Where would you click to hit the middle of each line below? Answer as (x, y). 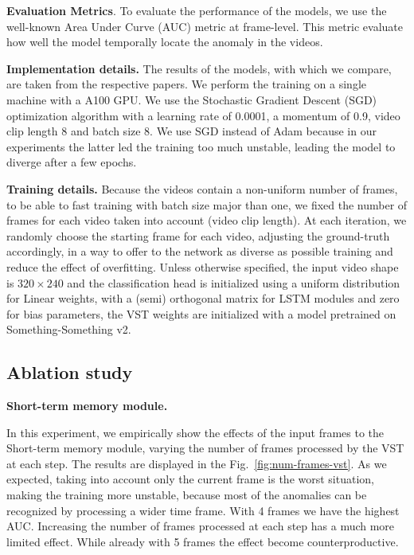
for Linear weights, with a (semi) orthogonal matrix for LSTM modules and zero (203, 298)
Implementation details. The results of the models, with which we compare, (199, 68)
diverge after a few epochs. (72, 162)
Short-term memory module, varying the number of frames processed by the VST (205, 448)
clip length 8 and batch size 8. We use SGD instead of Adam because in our (191, 131)
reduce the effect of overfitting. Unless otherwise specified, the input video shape (203, 266)
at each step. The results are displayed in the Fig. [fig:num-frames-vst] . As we (197, 463)
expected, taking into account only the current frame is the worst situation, (190, 479)
